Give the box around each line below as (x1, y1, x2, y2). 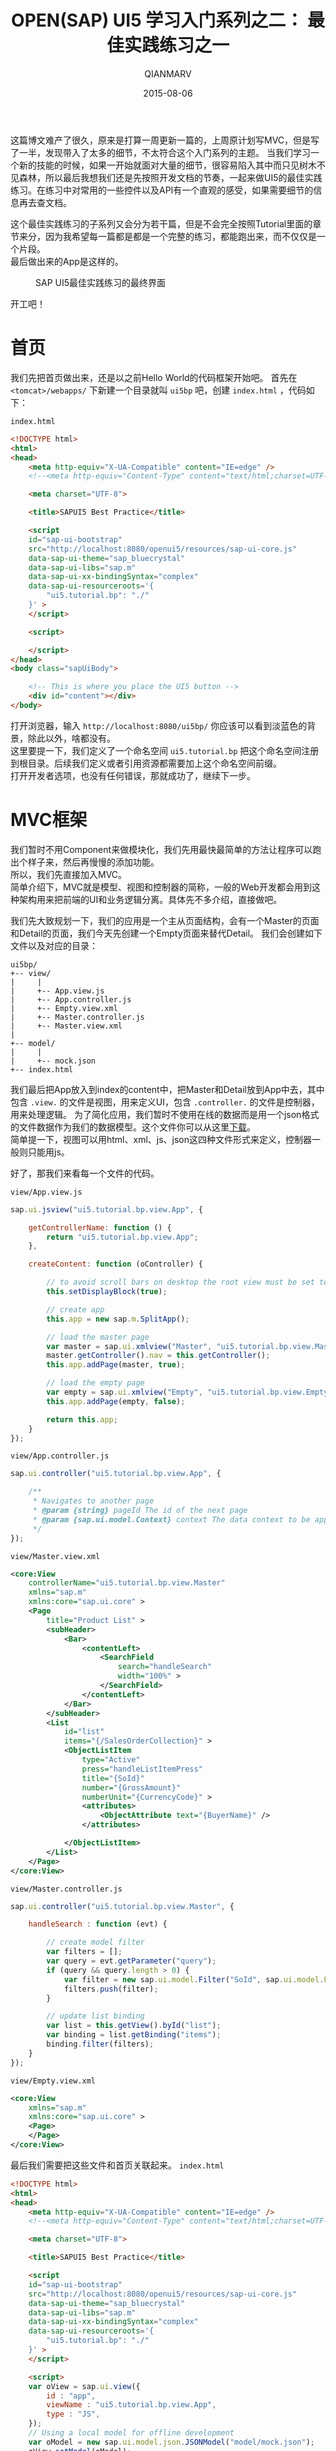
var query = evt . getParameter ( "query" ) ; (46, 1956, 217, 1966)
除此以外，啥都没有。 (27, 732, 116, 744)
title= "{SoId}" (81, 1773, 145, 1783)
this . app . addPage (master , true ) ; (46, 1360, 186, 1370)
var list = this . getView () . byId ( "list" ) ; (46, 2021, 222, 2031)
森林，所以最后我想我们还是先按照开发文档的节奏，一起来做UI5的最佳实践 (18, 171, 323, 183)
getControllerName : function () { (28, 1222, 172, 1233)
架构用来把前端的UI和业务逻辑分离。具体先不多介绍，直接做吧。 (18, 893, 283, 905)
